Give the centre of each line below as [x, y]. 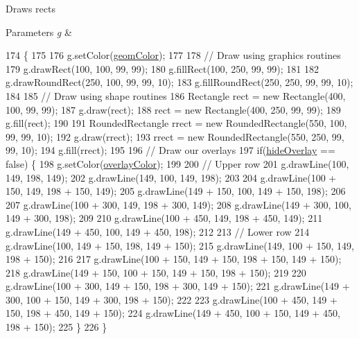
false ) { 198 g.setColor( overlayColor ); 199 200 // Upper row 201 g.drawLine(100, [177, 163]
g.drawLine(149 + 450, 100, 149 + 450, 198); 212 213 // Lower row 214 [158, 231]
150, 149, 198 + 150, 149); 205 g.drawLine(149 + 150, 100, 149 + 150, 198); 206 [176, 191]
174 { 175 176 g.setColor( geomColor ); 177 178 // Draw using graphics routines [173, 55]
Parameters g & [39, 32]
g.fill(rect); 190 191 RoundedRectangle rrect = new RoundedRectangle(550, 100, [176, 123]
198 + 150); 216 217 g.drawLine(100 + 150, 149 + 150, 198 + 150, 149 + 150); [174, 259]
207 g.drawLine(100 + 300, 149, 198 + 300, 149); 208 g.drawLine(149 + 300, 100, [179, 204]
